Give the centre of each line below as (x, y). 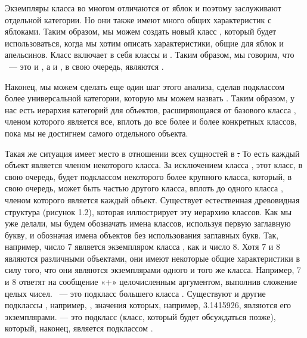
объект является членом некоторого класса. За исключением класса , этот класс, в (154, 165)
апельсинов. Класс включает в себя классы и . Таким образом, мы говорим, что (150, 55)
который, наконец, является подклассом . (79, 328)
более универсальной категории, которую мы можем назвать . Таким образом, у (150, 98)
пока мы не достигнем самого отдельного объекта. (97, 133)
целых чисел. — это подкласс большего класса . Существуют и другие (135, 293)
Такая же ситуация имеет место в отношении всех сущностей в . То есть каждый (152, 153)
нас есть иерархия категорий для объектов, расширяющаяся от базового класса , (151, 109)
